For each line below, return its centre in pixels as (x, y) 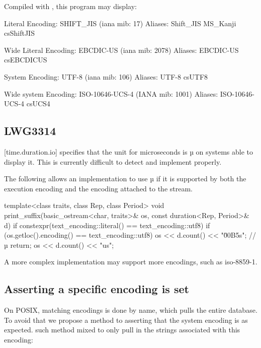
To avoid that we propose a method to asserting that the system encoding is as (126, 320)
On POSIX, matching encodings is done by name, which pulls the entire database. (131, 310)
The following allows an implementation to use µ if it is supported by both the (125, 179)
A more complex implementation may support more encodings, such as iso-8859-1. (131, 262)
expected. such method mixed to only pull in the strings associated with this (122, 330)
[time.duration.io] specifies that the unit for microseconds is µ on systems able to (128, 151)
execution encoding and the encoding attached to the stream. (99, 188)
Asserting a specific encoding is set (97, 289)
